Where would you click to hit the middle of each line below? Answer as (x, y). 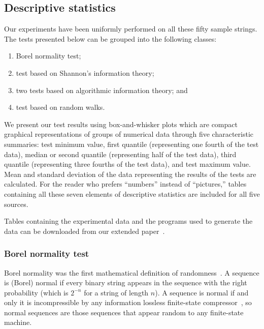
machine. (18, 322)
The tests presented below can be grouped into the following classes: (110, 38)
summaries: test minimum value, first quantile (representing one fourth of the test (131, 144)
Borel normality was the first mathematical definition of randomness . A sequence (132, 272)
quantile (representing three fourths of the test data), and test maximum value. (127, 164)
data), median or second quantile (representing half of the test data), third (120, 154)
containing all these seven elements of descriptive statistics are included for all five (132, 193)
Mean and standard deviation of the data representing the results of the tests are (130, 174)
